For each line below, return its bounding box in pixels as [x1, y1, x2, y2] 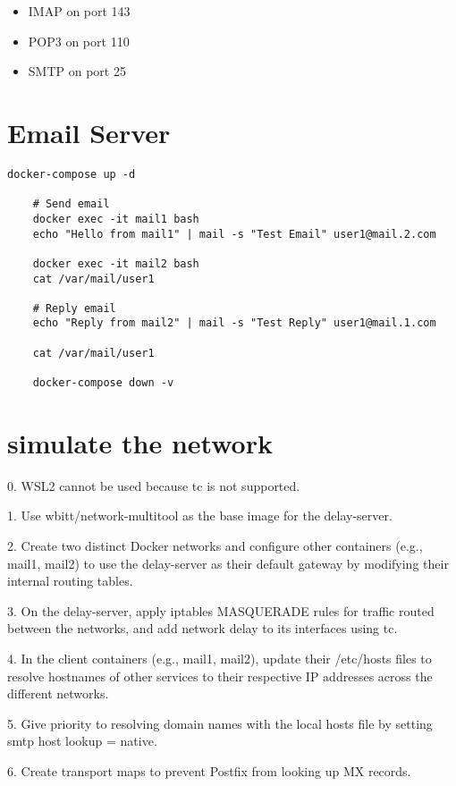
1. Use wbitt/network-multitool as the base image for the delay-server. [7, 506, 393, 525]
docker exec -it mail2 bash [32, 257, 199, 270]
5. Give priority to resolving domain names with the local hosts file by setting [7, 714, 433, 732]
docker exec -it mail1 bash [32, 212, 199, 225]
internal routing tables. [7, 571, 133, 590]
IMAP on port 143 [28, 2, 131, 20]
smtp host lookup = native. [7, 731, 157, 750]
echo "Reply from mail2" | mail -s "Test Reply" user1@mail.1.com [32, 317, 436, 330]
